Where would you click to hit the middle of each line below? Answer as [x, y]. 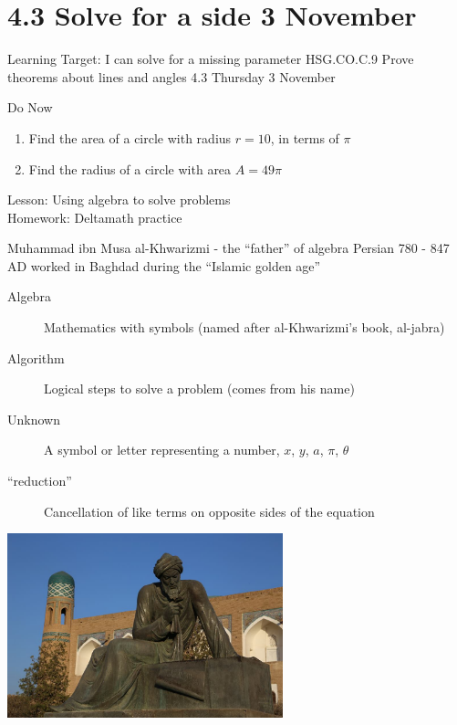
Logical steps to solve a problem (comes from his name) [199, 389]
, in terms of [305, 137]
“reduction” [40, 481]
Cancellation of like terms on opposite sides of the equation [209, 511]
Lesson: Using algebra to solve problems [119, 200]
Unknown [34, 419]
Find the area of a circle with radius [130, 137]
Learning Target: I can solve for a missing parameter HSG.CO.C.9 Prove [211, 59]
